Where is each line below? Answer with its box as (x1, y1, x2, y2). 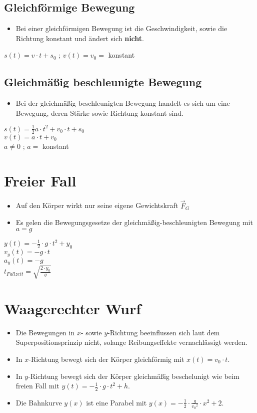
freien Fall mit (15, 380, 59, 391)
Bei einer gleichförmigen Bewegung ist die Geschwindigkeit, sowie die (15, 23, 227, 34)
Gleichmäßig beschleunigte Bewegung (4, 74, 202, 90)
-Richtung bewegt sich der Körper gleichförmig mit (28, 353, 184, 364)
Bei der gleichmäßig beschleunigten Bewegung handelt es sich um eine (15, 98, 230, 108)
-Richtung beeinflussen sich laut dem (107, 327, 220, 337)
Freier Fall (4, 170, 76, 190)
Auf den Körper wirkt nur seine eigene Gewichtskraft (15, 200, 178, 211)
